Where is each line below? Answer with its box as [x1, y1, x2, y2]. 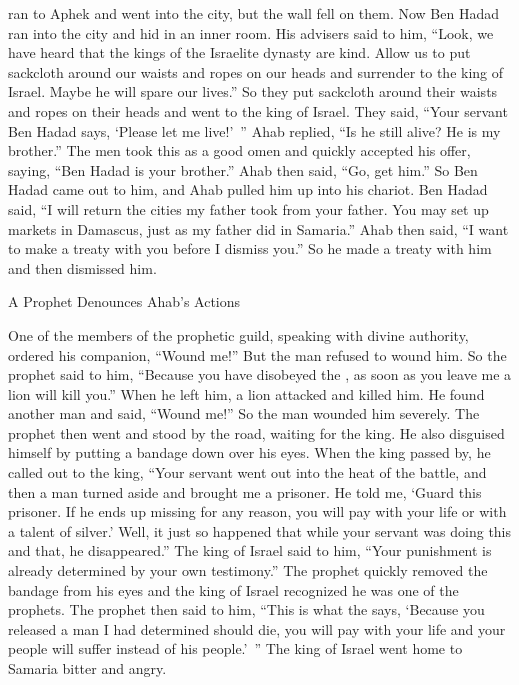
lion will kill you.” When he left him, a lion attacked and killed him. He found [8, 383, 485, 404]
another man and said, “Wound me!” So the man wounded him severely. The [8, 403, 480, 424]
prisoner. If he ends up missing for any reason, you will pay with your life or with [8, 501, 507, 522]
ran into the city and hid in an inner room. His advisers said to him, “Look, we [8, 22, 494, 43]
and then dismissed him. [8, 257, 157, 278]
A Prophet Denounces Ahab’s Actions [8, 291, 241, 312]
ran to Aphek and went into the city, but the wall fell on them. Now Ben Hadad [8, 3, 500, 23]
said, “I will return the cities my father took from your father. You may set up [8, 198, 489, 219]
